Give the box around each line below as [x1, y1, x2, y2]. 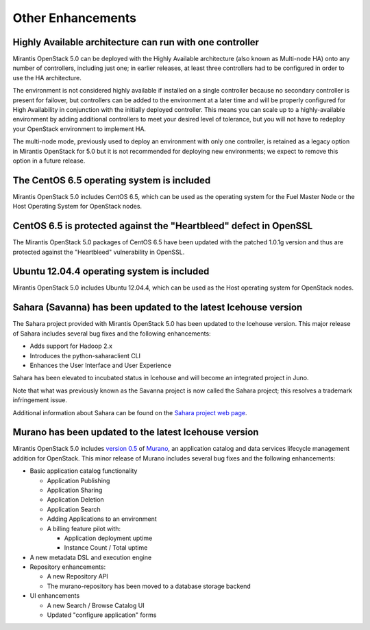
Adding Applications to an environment [47, 515, 157, 523]
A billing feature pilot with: [47, 524, 121, 533]
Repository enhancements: [29, 563, 106, 571]
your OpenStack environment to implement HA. [12, 124, 147, 133]
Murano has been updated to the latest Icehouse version [12, 426, 259, 439]
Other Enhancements [12, 10, 137, 25]
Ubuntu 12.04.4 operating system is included [12, 266, 210, 277]
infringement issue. [12, 396, 68, 404]
